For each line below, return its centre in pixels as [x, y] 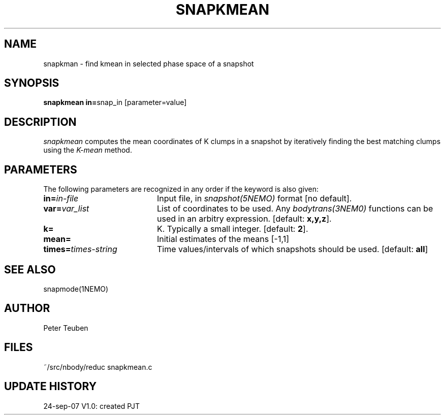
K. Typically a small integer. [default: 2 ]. [232, 229]
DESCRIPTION [40, 122]
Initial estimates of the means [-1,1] [223, 239]
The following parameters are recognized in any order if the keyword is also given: [181, 189]
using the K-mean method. [88, 150]
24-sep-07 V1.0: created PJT [91, 406]
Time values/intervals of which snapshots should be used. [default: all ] [292, 249]
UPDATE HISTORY [51, 387]
